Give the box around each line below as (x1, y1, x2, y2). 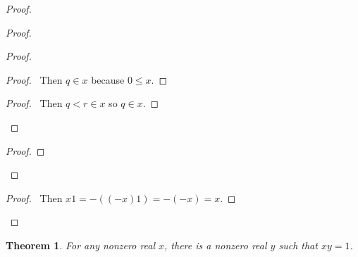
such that (278, 237, 318, 252)
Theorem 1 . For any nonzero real (6, 237, 156, 252)
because (91, 72, 125, 87)
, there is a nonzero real (164, 237, 267, 252)
